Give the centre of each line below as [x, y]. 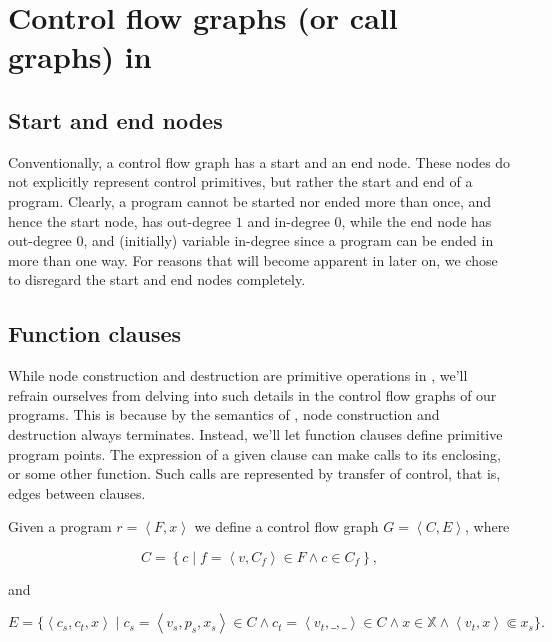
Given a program [60, 526]
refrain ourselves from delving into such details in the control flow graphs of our [252, 394]
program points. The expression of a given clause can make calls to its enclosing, [254, 453]
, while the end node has [416, 220]
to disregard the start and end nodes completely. [157, 279]
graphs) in [80, 56]
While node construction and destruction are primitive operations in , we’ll [238, 375]
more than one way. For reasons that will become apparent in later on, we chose [253, 259]
